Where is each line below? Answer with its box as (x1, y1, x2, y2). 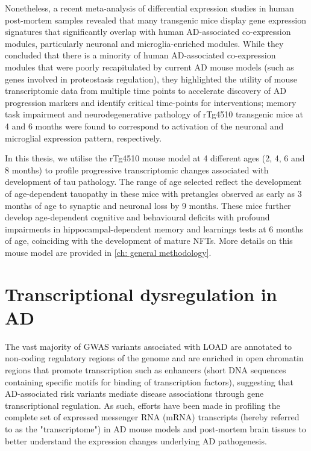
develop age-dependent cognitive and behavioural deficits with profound (5, 211, 270, 223)
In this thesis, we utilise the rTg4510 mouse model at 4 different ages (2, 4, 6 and (5, 152, 305, 164)
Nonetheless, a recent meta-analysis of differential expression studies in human (5, 2, 294, 14)
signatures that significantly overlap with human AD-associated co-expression (5, 25, 291, 38)
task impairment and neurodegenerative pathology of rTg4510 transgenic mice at (5, 108, 304, 120)
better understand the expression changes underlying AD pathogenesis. (5, 434, 267, 447)
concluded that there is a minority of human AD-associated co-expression (5, 49, 276, 61)
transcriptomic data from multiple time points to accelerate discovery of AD (5, 84, 286, 97)
